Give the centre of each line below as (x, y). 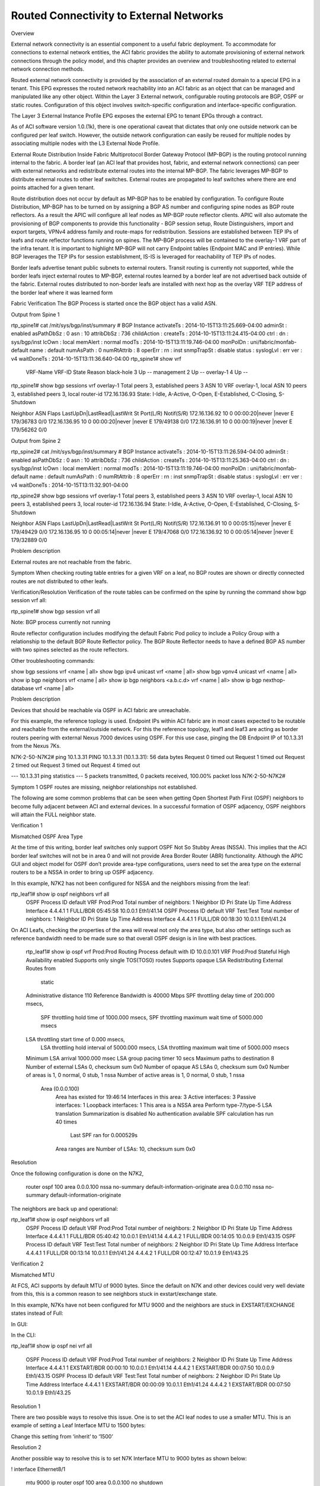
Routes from (41, 968)
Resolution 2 (26, 1447)
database (23, 688)
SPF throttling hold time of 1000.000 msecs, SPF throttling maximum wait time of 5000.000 (152, 1017)
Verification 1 (27, 826)
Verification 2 (27, 1264)
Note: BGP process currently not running (61, 622)
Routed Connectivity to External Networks (117, 15)
